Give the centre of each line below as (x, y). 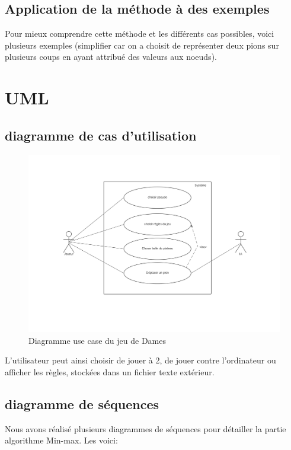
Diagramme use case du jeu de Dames (97, 340)
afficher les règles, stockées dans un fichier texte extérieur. (110, 371)
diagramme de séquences (82, 403)
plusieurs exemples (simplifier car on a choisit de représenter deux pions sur (142, 45)
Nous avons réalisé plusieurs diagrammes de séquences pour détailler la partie (145, 428)
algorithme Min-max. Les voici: (61, 440)
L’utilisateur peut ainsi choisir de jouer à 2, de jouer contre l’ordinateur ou (140, 360)
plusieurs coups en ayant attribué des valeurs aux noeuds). (111, 57)
